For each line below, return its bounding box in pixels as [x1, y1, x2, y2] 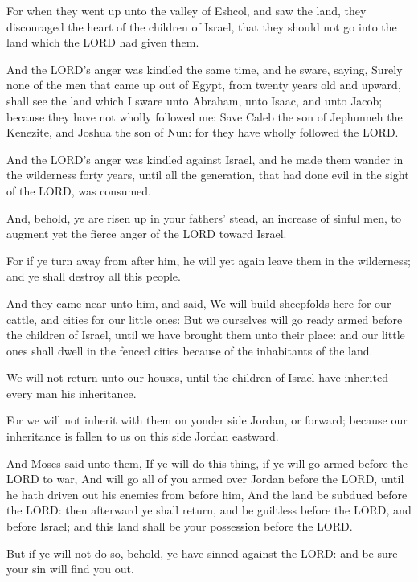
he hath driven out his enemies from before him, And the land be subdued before [6, 486, 408, 502]
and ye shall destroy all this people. [6, 268, 181, 285]
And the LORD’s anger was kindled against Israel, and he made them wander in [6, 150, 404, 167]
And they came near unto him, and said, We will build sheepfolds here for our [6, 294, 391, 311]
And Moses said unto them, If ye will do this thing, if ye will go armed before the [6, 454, 408, 471]
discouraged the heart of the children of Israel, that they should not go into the [6, 18, 397, 35]
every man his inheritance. [6, 384, 137, 401]
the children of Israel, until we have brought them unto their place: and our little [6, 326, 405, 343]
